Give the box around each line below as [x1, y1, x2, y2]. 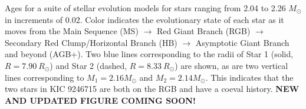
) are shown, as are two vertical [175, 59, 288, 71]
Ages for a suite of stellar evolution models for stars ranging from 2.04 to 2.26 [5, 2, 286, 14]
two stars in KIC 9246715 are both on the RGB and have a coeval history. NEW [5, 82, 300, 95]
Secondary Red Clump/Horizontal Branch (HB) [5, 36, 177, 48]
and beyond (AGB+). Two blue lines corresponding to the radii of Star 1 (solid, [5, 48, 294, 60]
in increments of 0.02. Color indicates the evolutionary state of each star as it [5, 13, 284, 25]
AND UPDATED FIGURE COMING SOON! [5, 94, 196, 106]
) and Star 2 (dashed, [50, 59, 127, 71]
